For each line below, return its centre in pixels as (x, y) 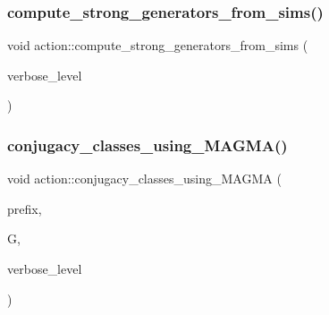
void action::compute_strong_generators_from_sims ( (158, 45)
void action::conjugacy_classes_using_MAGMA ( (144, 179)
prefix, (25, 208)
